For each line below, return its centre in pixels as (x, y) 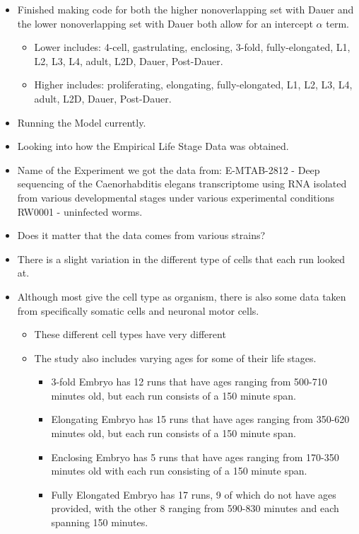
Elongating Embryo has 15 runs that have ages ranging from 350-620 (200, 419)
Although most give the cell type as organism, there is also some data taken (182, 296)
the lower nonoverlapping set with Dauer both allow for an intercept (165, 23)
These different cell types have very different (130, 334)
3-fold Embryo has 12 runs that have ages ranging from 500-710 (189, 382)
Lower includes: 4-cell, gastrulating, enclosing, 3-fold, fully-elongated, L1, (192, 47)
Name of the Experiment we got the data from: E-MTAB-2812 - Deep (169, 169)
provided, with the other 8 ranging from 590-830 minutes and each (195, 508)
